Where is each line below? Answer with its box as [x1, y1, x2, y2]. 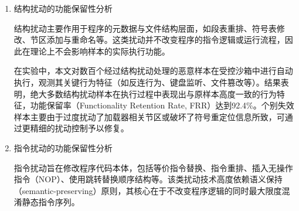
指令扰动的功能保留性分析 [13, 141, 113, 154]
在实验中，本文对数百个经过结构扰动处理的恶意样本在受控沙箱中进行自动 [13, 64, 293, 77]
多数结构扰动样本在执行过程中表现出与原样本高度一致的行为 [46, 87, 277, 100]
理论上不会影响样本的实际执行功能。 [30, 45, 170, 57]
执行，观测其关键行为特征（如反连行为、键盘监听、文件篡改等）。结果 [13, 76, 281, 88]
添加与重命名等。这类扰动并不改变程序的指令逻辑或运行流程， [46, 33, 285, 46]
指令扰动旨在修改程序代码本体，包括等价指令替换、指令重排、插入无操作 [13, 161, 293, 173]
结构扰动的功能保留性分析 [13, 2, 113, 14]
